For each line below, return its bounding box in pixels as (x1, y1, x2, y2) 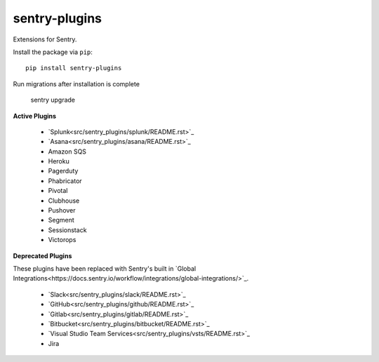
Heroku (48, 157, 69, 166)
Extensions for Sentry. (13, 35, 77, 43)
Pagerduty (48, 167, 79, 175)
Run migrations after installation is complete (13, 79, 140, 88)
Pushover (48, 206, 77, 215)
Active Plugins (13, 112, 56, 120)
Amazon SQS (48, 147, 87, 156)
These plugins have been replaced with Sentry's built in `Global (13, 264, 197, 273)
